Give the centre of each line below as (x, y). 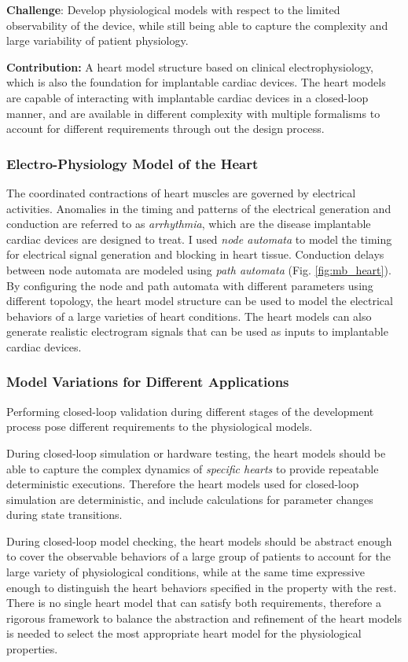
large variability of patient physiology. (97, 40)
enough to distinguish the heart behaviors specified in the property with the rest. (202, 587)
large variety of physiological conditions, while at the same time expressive (186, 572)
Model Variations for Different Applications (148, 382)
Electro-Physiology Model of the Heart (132, 163)
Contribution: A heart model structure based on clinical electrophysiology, (190, 66)
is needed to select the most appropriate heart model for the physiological (184, 633)
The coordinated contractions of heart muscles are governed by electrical (181, 192)
